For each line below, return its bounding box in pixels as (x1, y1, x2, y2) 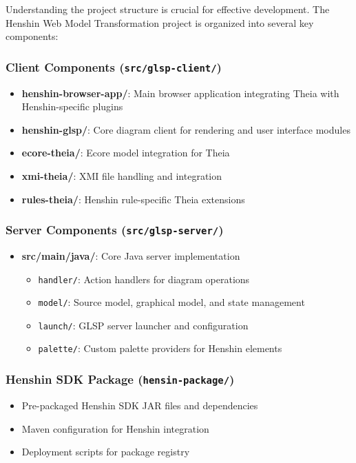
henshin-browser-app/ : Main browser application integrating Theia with (21, 85, 339, 100)
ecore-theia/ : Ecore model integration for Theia (21, 145, 230, 160)
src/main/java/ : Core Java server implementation (21, 248, 240, 263)
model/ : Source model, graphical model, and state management (38, 295, 305, 309)
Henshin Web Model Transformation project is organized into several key (6, 15, 314, 30)
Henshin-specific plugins (21, 99, 123, 114)
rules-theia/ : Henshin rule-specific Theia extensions (21, 192, 245, 206)
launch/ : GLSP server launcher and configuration (38, 318, 249, 332)
